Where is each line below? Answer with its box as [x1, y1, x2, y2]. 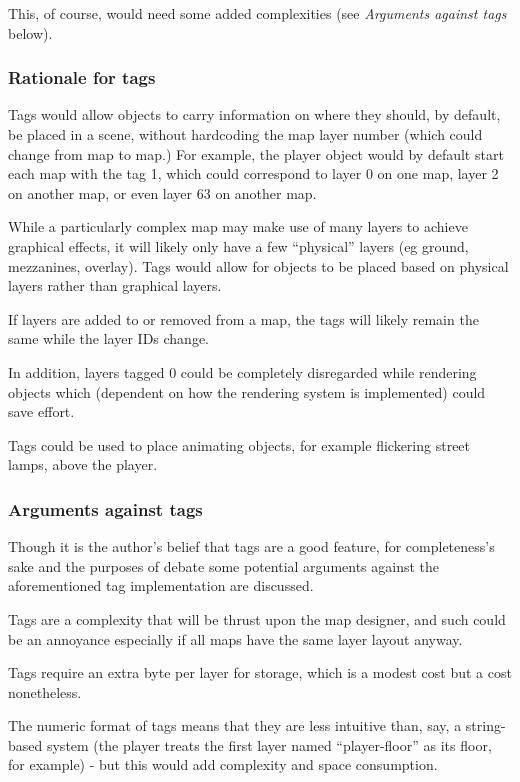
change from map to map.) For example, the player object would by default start [8, 143, 504, 164]
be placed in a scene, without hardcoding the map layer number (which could [8, 124, 483, 144]
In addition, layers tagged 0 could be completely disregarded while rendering [8, 361, 477, 382]
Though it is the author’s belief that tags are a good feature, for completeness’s [8, 536, 495, 557]
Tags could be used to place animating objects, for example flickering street [8, 434, 471, 455]
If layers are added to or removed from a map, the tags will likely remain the [8, 308, 479, 329]
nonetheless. [8, 681, 82, 702]
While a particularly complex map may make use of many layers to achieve [8, 216, 468, 237]
